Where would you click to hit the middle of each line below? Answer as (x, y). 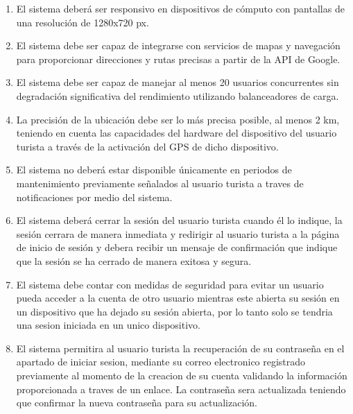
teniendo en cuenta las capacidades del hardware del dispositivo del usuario (176, 133)
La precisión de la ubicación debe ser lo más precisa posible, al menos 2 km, (178, 119)
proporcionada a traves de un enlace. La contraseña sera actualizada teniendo (181, 389)
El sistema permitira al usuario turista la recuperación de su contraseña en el (180, 348)
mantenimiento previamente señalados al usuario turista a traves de (160, 183)
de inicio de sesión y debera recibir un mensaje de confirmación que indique (177, 247)
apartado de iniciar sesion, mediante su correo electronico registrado (161, 362)
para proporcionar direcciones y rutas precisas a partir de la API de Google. (178, 59)
